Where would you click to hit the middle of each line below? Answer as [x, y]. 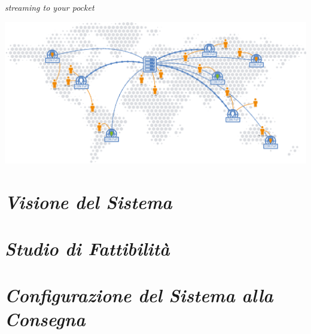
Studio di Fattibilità [87, 248]
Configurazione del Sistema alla [139, 295]
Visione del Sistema [89, 201]
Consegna [45, 318]
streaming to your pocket [50, 7]
